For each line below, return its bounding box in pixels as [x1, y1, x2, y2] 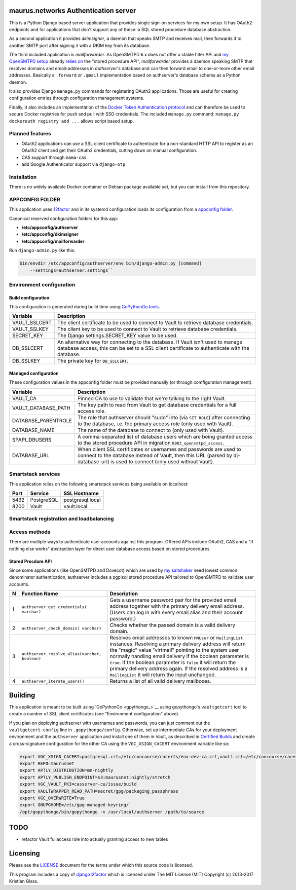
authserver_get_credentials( [21, 604, 87, 610]
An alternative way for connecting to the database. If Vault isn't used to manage [57, 338, 243, 345]
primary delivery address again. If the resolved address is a [110, 665, 248, 672]
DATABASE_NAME [12, 427, 55, 434]
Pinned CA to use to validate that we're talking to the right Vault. [77, 395, 226, 402]
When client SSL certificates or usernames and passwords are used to [77, 445, 241, 452]
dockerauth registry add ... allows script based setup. [9, 118, 134, 124]
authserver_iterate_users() [21, 678, 85, 684]
